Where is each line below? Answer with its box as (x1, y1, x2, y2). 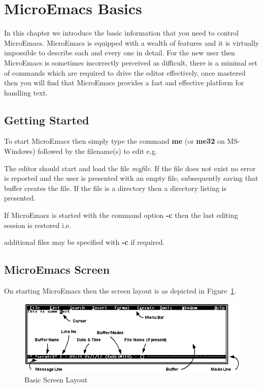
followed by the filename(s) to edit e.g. (38, 146, 157, 156)
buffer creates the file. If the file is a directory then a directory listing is (4, 182, 227, 193)
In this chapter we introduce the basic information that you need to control (4, 27, 239, 38)
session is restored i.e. (4, 219, 71, 230)
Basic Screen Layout (24, 374, 88, 385)
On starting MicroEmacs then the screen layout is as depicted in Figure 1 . (4, 285, 237, 296)
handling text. (4, 87, 48, 98)
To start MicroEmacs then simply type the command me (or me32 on (4, 136, 225, 146)
